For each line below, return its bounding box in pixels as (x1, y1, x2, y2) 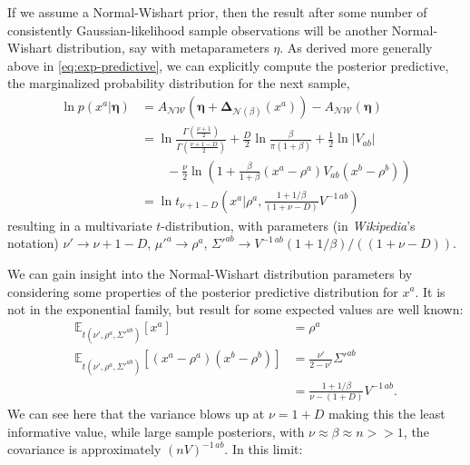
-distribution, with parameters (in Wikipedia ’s (161, 215, 416, 234)
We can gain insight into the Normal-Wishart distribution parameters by (7, 263, 413, 282)
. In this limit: (224, 440, 303, 459)
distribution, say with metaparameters (56, 38, 269, 57)
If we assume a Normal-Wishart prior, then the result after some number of (7, 3, 427, 21)
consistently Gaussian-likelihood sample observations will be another (7, 20, 388, 39)
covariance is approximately (7, 440, 162, 459)
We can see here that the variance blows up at (7, 404, 265, 423)
